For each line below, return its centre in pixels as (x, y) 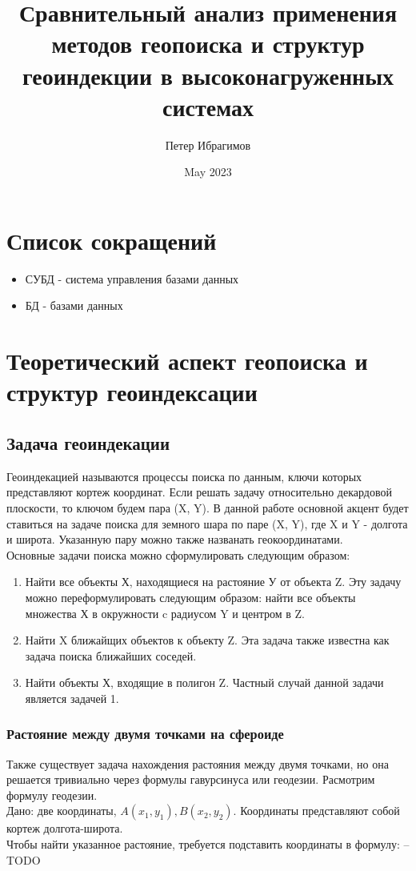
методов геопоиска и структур (208, 44)
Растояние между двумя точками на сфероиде (145, 734)
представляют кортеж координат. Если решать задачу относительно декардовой (199, 492)
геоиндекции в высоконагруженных (208, 75)
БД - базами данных (74, 305)
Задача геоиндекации (88, 442)
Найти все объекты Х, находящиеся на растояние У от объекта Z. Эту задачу (213, 582)
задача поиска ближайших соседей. (111, 655)
